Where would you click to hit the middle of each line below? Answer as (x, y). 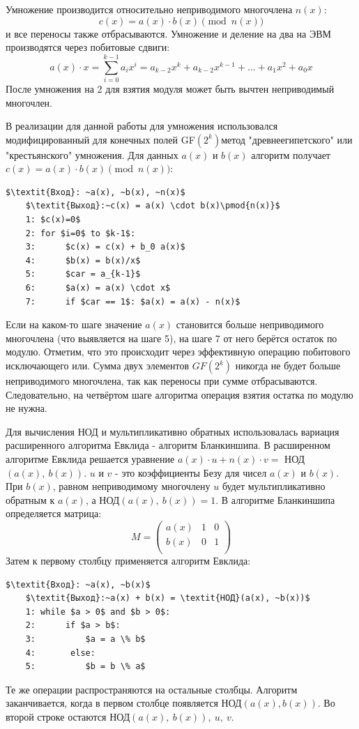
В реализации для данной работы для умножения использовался (142, 126)
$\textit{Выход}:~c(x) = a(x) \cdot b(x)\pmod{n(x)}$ (153, 206)
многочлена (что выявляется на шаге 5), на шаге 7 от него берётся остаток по (171, 338)
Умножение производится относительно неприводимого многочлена (149, 9)
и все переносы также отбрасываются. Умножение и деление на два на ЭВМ (168, 33)
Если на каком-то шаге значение (74, 324)
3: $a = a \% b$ (85, 639)
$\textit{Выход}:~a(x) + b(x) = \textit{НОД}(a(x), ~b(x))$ (168, 598)
